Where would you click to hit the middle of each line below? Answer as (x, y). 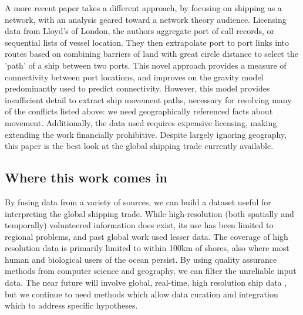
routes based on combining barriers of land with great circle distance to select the (151, 54)
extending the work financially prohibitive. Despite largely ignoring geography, (146, 134)
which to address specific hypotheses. (71, 305)
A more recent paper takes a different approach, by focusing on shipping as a (143, 8)
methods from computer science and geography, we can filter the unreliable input (151, 271)
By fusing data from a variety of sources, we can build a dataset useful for (138, 201)
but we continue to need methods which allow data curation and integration (142, 294)
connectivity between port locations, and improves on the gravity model (134, 77)
